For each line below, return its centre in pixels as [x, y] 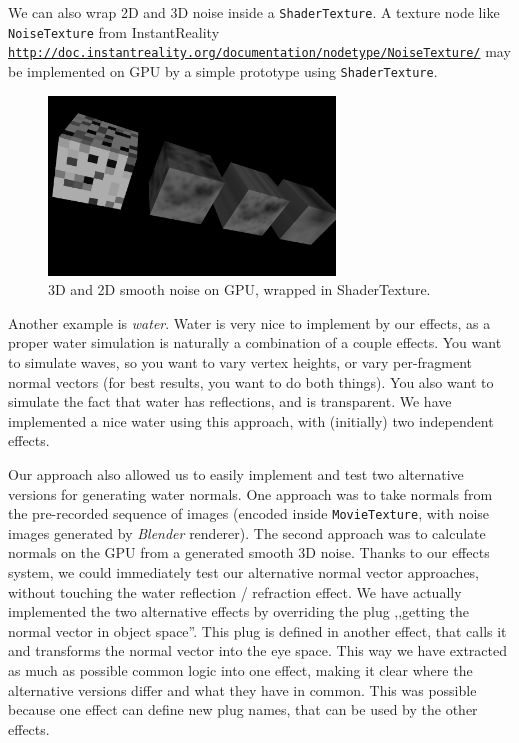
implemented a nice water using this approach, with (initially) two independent [251, 420]
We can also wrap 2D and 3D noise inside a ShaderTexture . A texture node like [254, 12]
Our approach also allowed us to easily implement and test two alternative [236, 473]
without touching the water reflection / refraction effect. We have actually [235, 591]
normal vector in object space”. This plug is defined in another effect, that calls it [257, 630]
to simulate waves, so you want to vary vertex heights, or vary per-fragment [240, 362]
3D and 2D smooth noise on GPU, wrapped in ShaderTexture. [239, 289]
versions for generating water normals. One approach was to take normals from [250, 493]
